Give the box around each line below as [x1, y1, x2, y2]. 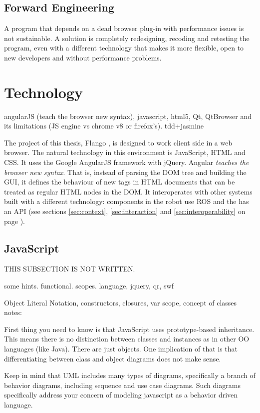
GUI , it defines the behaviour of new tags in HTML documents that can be [4, 176, 235, 187]
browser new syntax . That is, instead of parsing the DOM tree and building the [4, 166, 247, 177]
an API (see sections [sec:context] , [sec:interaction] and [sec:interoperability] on [4, 206, 246, 216]
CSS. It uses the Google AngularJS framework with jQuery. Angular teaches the [4, 157, 249, 167]
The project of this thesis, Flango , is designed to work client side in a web [4, 137, 233, 147]
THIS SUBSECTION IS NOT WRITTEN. [4, 263, 135, 274]
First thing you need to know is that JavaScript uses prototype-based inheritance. [4, 323, 255, 334]
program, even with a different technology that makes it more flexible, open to [4, 42, 244, 53]
